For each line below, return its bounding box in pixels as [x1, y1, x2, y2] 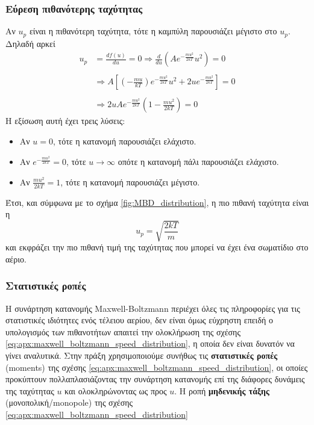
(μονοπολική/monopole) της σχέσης [5, 396, 133, 409]
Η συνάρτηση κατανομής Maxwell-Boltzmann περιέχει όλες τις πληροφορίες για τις [5, 302, 300, 314]
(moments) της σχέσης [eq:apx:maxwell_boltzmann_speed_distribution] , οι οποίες [5, 361, 308, 373]
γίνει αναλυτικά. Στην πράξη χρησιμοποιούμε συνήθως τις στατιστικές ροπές [5, 349, 278, 362]
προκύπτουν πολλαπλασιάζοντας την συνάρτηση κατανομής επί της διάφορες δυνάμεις [5, 373, 305, 385]
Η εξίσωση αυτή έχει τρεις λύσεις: [5, 114, 125, 127]
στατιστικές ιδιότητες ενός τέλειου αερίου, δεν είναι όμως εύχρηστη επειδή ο [5, 314, 273, 326]
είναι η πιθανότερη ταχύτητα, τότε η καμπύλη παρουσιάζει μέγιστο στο [29, 25, 277, 37]
